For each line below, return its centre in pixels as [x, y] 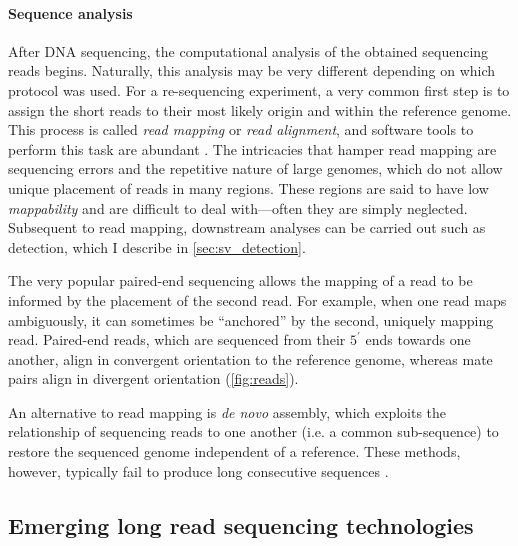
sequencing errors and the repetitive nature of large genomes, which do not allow [255, 168]
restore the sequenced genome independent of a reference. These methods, [234, 451]
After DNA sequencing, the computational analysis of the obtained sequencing [248, 50]
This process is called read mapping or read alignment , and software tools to [241, 129]
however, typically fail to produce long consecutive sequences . [198, 470]
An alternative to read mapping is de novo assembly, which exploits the [227, 411]
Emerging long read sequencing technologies [241, 524]
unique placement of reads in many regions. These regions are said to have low [248, 187]
